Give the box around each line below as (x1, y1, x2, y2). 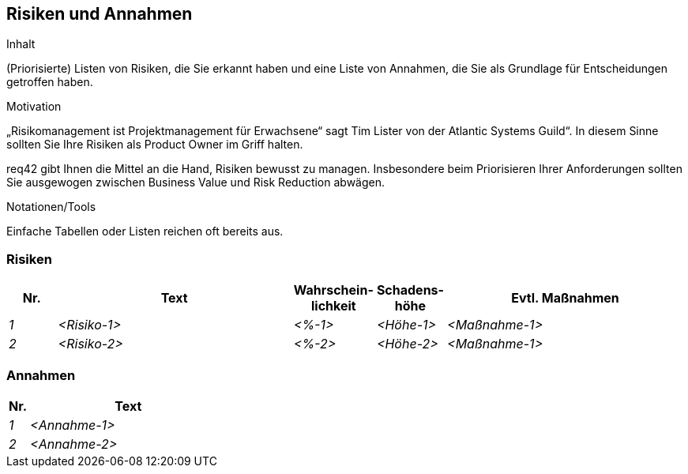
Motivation (6, 100, 62, 114)
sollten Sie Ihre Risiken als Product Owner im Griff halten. (6, 137, 303, 152)
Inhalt (6, 37, 36, 51)
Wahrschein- (293, 282, 374, 299)
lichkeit (310, 298, 356, 314)
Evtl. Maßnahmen (511, 290, 619, 307)
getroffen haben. (6, 75, 93, 89)
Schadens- (376, 282, 445, 299)
